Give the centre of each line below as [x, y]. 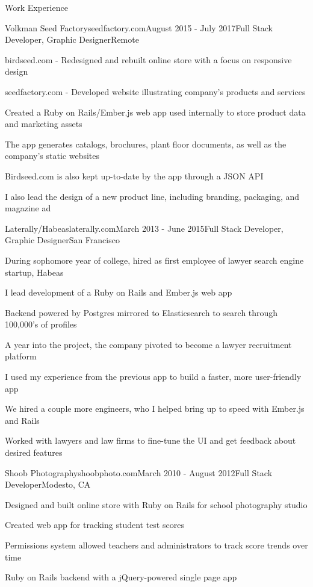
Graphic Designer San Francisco [62, 240]
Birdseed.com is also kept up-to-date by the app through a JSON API [134, 175]
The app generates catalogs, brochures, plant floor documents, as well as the [146, 144]
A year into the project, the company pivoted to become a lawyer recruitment [148, 344]
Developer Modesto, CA [48, 484]
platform [21, 356]
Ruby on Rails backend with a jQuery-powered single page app [121, 577]
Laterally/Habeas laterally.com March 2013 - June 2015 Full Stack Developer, [144, 228]
